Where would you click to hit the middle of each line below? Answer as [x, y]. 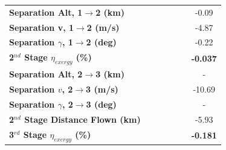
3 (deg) [101, 104]
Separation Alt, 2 [46, 74]
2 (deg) [101, 42]
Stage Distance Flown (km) [82, 119]
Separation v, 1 [42, 27]
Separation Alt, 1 [46, 12]
